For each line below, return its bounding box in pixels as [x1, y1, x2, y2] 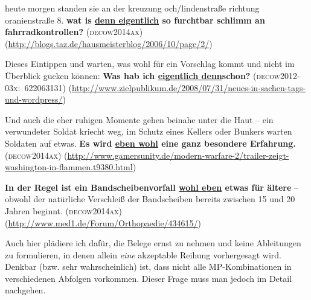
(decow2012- [253, 69, 300, 81]
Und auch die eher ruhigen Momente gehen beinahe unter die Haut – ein [5, 113, 274, 126]
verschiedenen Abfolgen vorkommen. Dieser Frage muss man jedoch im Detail [5, 272, 292, 284]
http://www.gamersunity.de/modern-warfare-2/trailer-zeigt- [67, 148, 289, 161]
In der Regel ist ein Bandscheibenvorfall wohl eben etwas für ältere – [5, 180, 298, 193]
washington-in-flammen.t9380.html [5, 161, 133, 173]
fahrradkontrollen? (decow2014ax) [5, 25, 143, 38]
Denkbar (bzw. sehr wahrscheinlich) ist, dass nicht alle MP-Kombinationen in [5, 260, 292, 273]
